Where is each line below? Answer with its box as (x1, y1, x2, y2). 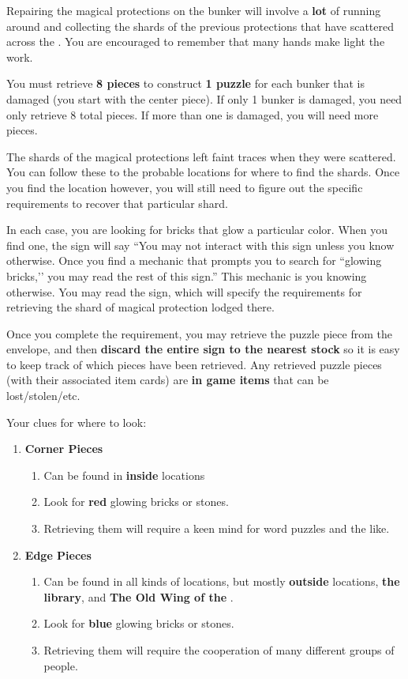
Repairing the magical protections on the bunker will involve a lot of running (6, 2, 381, 18)
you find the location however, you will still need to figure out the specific (6, 179, 363, 195)
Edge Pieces (24, 546, 92, 563)
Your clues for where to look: (6, 413, 147, 430)
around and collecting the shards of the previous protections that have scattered (6, 17, 394, 34)
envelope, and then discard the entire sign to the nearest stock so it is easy (6, 341, 400, 357)
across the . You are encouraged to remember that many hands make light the (6, 33, 385, 50)
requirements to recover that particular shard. (6, 194, 228, 211)
